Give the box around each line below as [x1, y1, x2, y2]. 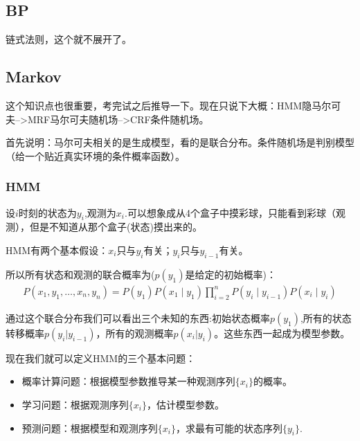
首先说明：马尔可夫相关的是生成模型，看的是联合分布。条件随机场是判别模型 [6, 135, 354, 150]
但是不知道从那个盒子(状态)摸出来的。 [29, 219, 202, 234]
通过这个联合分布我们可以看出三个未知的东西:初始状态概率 [6, 310, 270, 325]
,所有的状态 [300, 310, 352, 325]
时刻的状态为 [18, 205, 77, 219]
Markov [6, 66, 62, 87]
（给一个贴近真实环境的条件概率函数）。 [6, 148, 185, 163]
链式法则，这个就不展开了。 [6, 32, 132, 46]
